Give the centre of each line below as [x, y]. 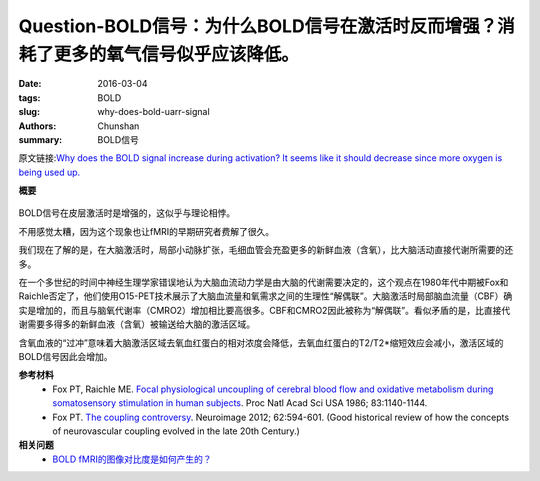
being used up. [49, 172]
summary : [40, 139]
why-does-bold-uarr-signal [153, 112]
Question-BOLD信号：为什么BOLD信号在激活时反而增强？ [258, 26]
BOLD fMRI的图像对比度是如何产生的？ [132, 459]
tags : [29, 97]
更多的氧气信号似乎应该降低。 [176, 54]
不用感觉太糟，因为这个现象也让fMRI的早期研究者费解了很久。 [146, 231]
